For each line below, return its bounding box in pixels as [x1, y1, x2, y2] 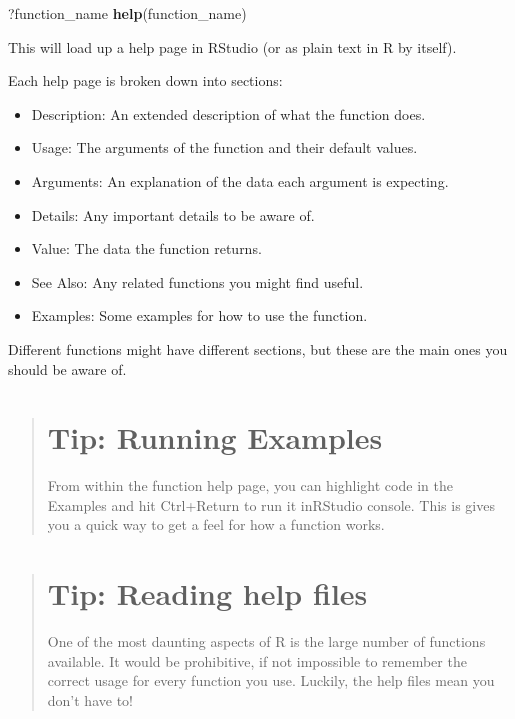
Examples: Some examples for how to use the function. [31, 305, 368, 326]
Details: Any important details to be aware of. [31, 204, 315, 225]
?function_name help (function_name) [8, 3, 247, 23]
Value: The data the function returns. [31, 238, 262, 259]
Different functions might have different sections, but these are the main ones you [8, 338, 508, 359]
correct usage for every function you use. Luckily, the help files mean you [47, 670, 495, 691]
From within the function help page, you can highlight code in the [47, 475, 453, 496]
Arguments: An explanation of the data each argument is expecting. [31, 170, 449, 191]
